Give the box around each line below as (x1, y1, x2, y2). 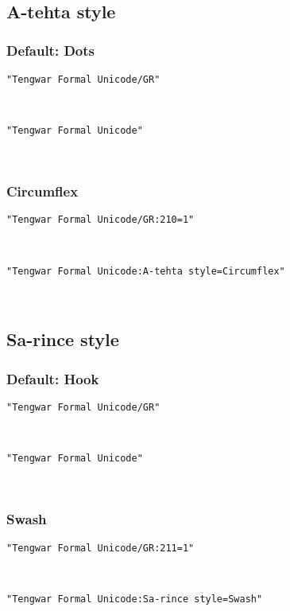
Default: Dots (6, 41, 95, 60)
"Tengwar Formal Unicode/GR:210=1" (6, 214, 195, 226)
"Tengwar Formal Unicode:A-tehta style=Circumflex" (6, 265, 285, 277)
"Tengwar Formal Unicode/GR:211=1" (6, 542, 195, 554)
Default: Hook (6, 368, 99, 388)
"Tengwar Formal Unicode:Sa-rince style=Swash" (6, 593, 263, 605)
